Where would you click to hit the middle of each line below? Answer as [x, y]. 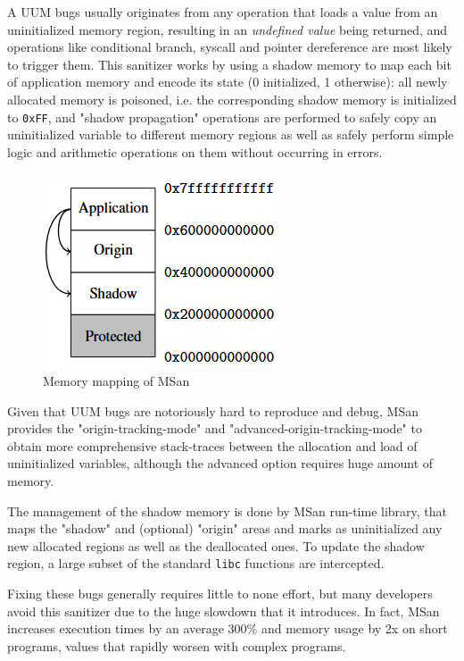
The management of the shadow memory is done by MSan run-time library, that [228, 510]
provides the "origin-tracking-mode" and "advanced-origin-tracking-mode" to [215, 428]
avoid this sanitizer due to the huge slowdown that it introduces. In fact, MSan [224, 611]
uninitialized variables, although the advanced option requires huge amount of [220, 463]
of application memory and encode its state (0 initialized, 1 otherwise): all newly [228, 82]
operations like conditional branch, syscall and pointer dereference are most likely [230, 47]
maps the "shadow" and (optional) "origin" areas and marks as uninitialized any [225, 528]
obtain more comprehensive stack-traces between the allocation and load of [212, 445]
